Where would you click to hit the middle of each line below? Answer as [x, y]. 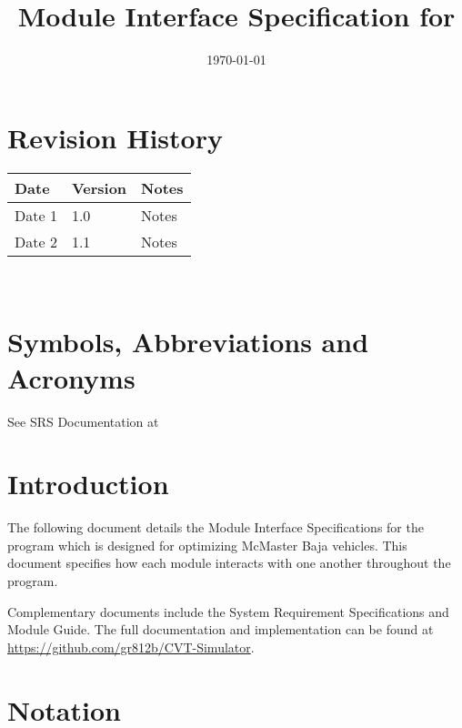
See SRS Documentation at [83, 421]
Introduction [88, 484]
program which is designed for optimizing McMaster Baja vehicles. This [207, 545]
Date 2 [36, 241]
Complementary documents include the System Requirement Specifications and [228, 611]
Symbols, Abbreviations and [188, 342]
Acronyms [71, 377]
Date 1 [36, 215]
